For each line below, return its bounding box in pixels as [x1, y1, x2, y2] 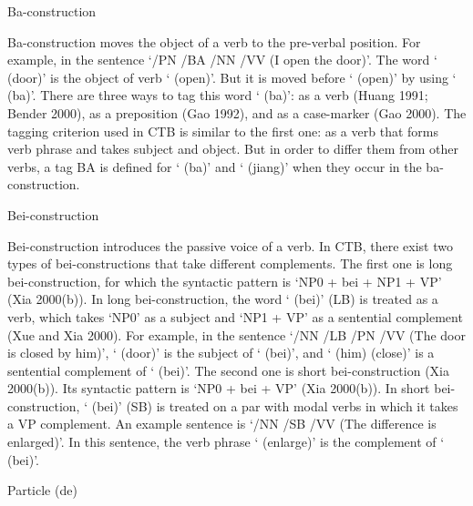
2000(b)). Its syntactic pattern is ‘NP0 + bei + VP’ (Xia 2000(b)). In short [7, 379, 430, 398]
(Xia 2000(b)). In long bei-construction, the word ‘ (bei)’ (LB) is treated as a [7, 289, 438, 309]
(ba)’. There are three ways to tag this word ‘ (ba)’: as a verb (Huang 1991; [7, 86, 428, 105]
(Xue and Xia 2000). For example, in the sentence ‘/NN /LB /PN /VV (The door [7, 325, 466, 344]
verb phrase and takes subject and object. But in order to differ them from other [7, 139, 458, 158]
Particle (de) [7, 481, 77, 500]
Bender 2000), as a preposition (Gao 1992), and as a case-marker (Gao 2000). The [7, 103, 467, 122]
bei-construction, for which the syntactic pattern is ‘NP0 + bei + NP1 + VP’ [7, 271, 442, 290]
